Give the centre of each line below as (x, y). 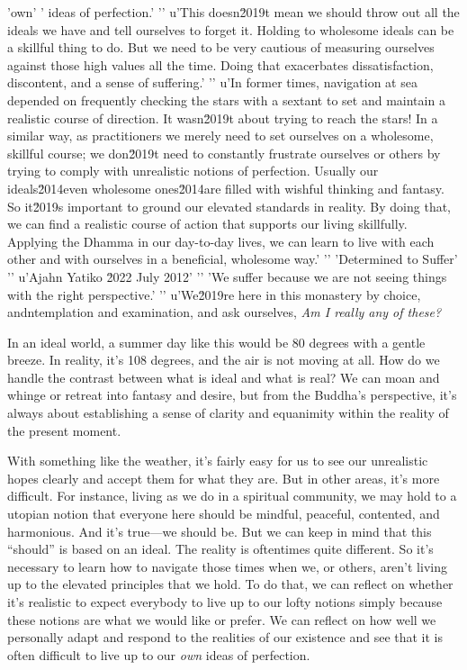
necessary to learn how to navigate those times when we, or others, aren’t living (227, 566)
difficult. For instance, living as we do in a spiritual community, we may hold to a (232, 496)
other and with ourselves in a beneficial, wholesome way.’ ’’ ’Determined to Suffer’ (233, 259)
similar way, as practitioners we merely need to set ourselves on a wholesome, (220, 136)
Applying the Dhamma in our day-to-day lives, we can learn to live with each (221, 241)
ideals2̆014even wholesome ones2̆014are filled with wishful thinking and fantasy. (226, 188)
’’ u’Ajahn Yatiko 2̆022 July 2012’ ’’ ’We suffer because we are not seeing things (227, 276)
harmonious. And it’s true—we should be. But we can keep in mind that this (220, 531)
